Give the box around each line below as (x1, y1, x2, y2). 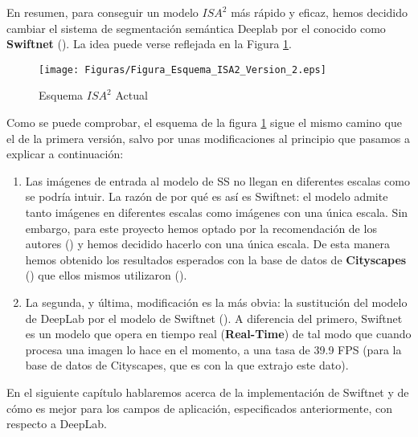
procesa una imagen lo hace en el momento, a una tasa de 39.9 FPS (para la (25, 341, 402, 357)
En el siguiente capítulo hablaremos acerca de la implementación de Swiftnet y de (6, 383, 409, 400)
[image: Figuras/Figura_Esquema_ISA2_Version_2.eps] (39, 63, 326, 76)
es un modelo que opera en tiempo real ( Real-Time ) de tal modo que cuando (25, 325, 412, 342)
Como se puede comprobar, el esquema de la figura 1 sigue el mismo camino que (6, 114, 402, 131)
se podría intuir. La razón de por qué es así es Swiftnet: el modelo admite (25, 188, 388, 205)
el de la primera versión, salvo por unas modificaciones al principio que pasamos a (6, 129, 410, 146)
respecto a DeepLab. (6, 415, 107, 432)
